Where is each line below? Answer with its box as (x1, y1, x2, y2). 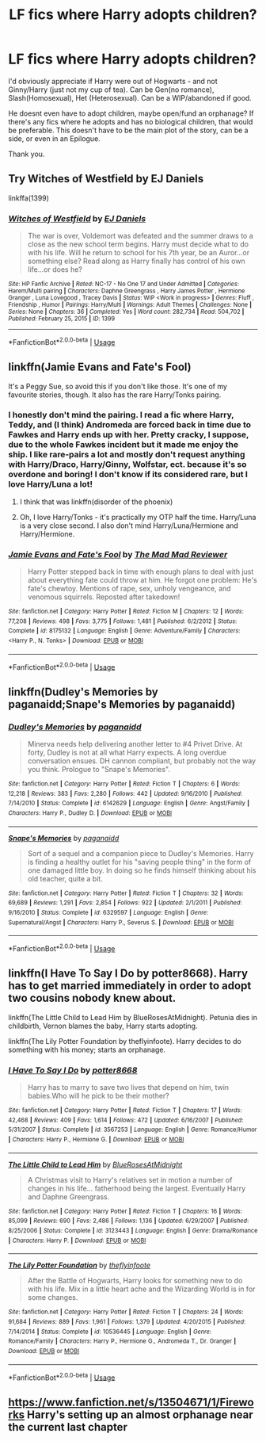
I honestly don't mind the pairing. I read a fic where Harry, (8, 410, 234, 421)
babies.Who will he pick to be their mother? (27, 1091, 170, 1101)
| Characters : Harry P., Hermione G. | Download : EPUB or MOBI (8, 1136, 184, 1144)
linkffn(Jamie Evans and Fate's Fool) (8, 361, 192, 374)
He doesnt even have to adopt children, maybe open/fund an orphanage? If (8, 109, 254, 118)
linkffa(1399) (8, 193, 50, 203)
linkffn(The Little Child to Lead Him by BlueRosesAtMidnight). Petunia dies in (8, 1012, 257, 1022)
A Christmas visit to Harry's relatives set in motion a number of (27, 1175, 233, 1184)
